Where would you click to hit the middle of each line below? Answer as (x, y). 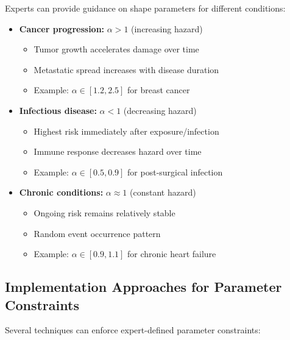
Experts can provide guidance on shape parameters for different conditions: (145, 8)
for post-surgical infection (175, 172)
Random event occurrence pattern (97, 233)
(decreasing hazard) (160, 110)
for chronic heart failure (172, 254)
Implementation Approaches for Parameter (143, 287)
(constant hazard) (163, 192)
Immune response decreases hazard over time (118, 151)
